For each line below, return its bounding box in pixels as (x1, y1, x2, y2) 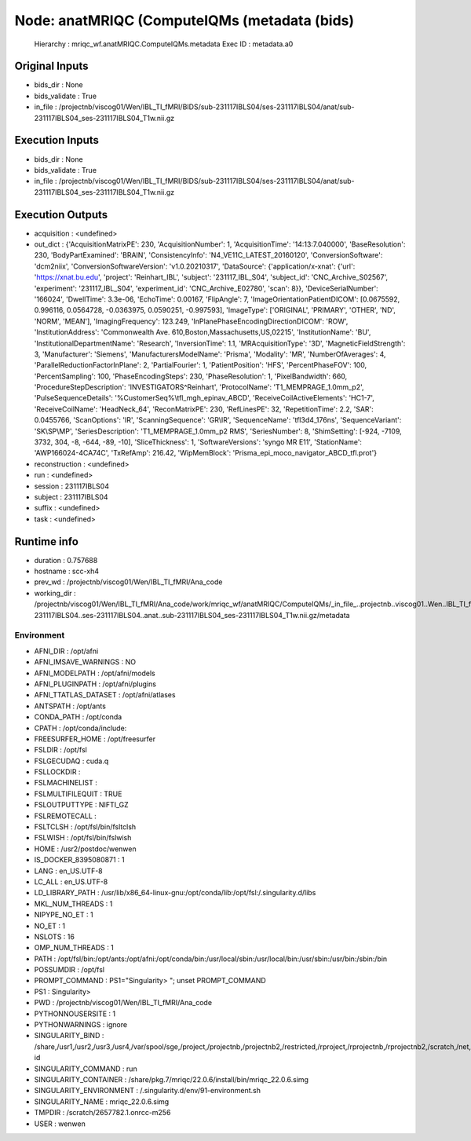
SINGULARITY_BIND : (34, 1031, 104, 1040)
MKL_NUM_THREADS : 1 (34, 899, 113, 909)
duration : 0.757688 (34, 555, 98, 565)
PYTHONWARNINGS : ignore (34, 1020, 128, 1029)
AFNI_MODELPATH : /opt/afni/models (34, 668, 156, 678)
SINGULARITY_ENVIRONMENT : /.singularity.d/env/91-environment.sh (34, 1086, 261, 1095)
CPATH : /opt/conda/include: (34, 723, 127, 733)
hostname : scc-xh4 (34, 566, 100, 576)
